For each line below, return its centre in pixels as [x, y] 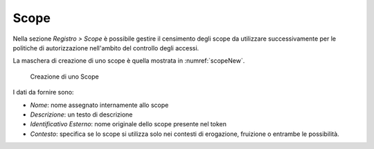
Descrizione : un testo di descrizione [81, 115]
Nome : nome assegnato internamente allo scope [99, 105]
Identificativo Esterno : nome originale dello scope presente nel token [128, 124]
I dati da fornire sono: [43, 92]
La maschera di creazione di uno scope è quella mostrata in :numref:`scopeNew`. [129, 61]
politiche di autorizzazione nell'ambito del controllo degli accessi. [106, 48]
